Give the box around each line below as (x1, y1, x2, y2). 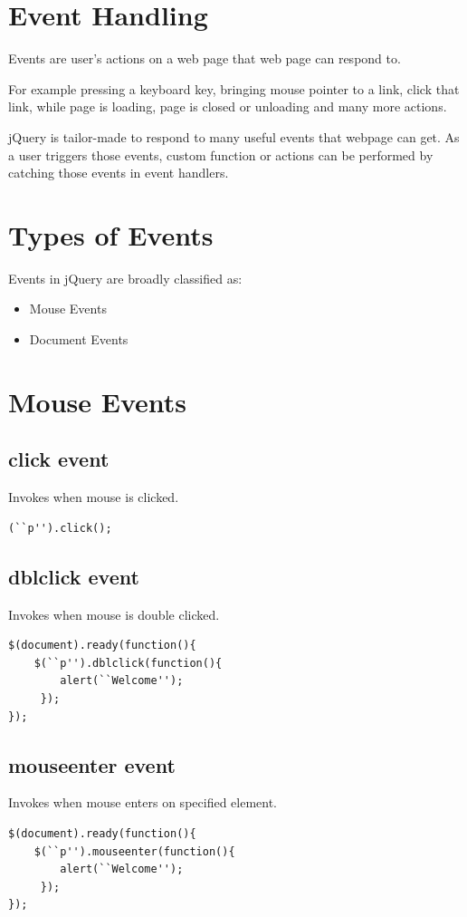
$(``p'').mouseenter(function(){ (33, 845, 235, 858)
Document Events (29, 330, 129, 348)
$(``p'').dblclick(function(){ (33, 656, 223, 670)
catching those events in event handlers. (8, 163, 229, 182)
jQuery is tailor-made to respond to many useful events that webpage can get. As (8, 127, 460, 146)
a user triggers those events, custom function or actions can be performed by (8, 145, 434, 164)
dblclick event (8, 562, 139, 590)
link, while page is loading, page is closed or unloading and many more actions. (8, 97, 447, 116)
